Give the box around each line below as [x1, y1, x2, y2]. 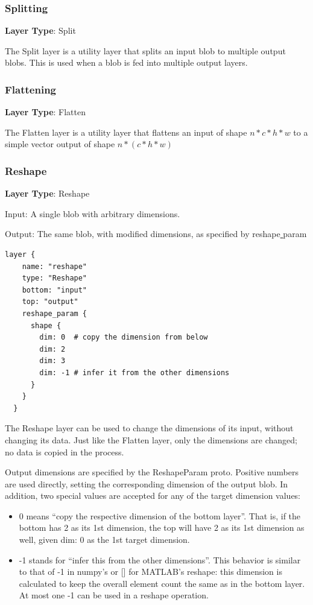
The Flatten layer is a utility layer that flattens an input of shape [5, 125, 247, 138]
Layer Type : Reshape [5, 187, 90, 200]
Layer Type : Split [5, 24, 76, 37]
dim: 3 [39, 356, 66, 366]
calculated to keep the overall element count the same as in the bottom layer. [19, 577, 305, 589]
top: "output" [22, 297, 78, 306]
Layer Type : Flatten [5, 106, 86, 118]
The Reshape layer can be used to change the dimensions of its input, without [5, 422, 294, 434]
